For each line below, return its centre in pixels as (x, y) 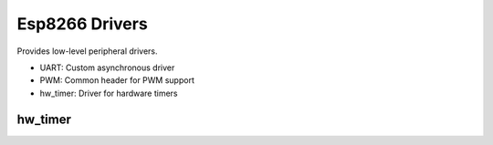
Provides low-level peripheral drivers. (88, 51)
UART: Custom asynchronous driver (107, 67)
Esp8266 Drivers (82, 24)
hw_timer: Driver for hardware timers (109, 93)
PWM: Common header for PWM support (117, 80)
